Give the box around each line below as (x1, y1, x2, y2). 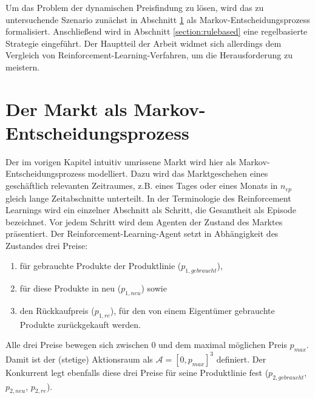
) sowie (141, 282, 167, 295)
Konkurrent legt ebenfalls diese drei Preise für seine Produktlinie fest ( (5, 366, 269, 378)
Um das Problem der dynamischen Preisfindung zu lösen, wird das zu (5, 1, 264, 13)
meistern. (5, 60, 40, 73)
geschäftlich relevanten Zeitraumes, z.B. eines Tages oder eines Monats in (5, 179, 278, 192)
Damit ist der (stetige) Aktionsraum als (5, 352, 153, 365)
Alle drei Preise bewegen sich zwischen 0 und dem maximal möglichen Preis (5, 338, 287, 351)
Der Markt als (5, 96, 127, 121)
